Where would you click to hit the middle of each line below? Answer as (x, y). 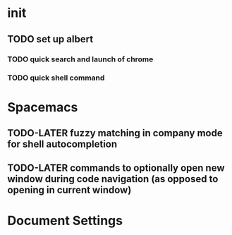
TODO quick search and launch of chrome (80, 59)
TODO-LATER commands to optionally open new (116, 168)
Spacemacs (43, 107)
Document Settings (65, 221)
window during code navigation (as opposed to (113, 179)
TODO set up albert (50, 39)
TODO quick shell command (56, 78)
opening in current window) (69, 190)
